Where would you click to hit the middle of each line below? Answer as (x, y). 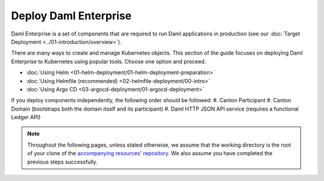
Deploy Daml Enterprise (71, 16)
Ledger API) (26, 117)
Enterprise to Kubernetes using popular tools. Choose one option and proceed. (109, 61)
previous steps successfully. (62, 162)
